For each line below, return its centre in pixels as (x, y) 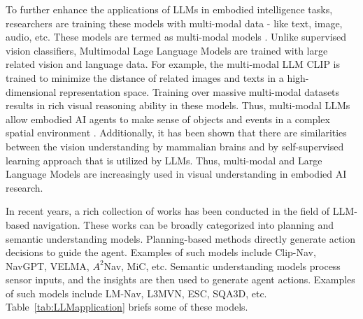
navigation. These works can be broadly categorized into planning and (183, 224)
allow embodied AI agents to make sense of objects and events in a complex (168, 119)
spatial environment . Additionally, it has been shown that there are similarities (176, 133)
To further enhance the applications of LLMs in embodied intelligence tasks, (169, 9)
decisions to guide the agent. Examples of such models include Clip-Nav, (161, 252)
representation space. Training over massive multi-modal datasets (200, 91)
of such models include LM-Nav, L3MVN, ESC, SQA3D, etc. (136, 293)
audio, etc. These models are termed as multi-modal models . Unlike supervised (176, 37)
